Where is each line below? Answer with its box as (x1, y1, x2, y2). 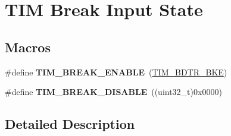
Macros (5, 37, 51, 56)
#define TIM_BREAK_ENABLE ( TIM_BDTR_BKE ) (5, 65, 227, 78)
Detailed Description (5, 115, 135, 133)
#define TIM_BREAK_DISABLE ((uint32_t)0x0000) (5, 86, 222, 98)
